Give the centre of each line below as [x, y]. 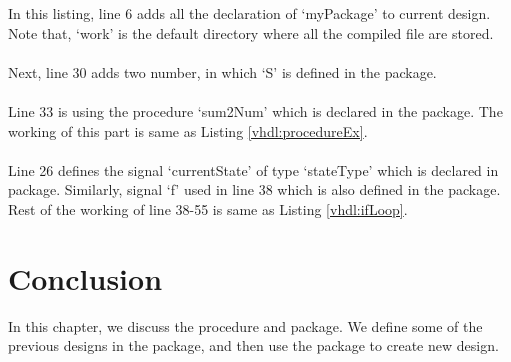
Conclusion [85, 277]
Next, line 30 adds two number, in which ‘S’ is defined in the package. [222, 71]
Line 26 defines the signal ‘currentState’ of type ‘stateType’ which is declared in [253, 169]
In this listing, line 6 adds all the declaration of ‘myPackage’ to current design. [249, 13]
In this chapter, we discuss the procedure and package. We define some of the [245, 325]
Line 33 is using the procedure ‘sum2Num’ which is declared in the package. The [255, 110]
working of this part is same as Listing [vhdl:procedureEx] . [188, 130]
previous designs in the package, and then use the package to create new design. [253, 345]
